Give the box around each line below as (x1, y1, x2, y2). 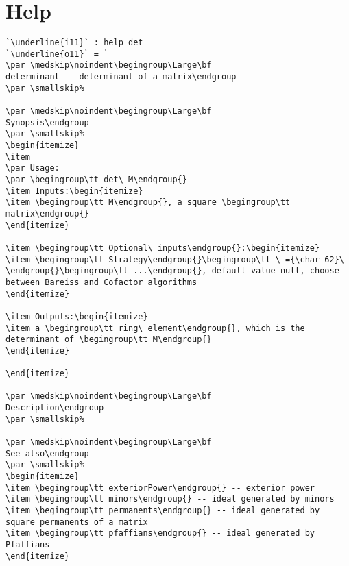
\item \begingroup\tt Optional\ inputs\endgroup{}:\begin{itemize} (5, 243, 320, 253)
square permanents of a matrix (5, 517, 148, 527)
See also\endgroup (5, 448, 89, 458)
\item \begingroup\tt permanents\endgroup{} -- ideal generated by (5, 506, 320, 516)
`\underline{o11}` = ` (5, 49, 109, 59)
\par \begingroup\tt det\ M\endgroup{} (5, 175, 187, 184)
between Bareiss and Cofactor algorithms (5, 277, 197, 287)
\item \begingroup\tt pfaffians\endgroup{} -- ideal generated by (5, 528, 315, 539)
